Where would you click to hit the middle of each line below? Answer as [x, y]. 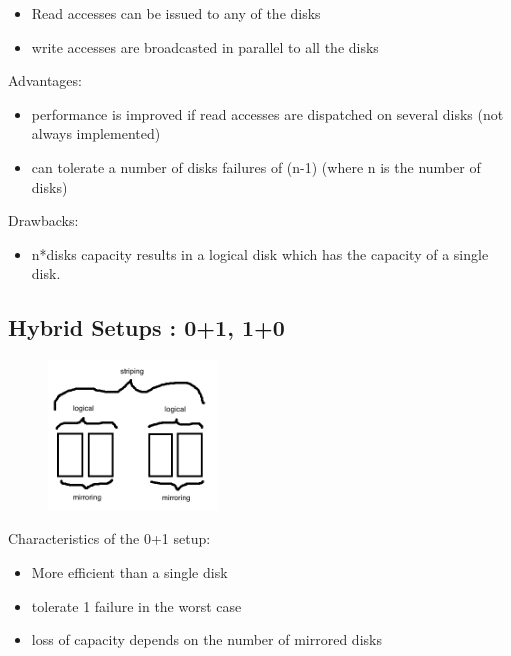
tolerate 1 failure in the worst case [136, 605]
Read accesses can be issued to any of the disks [176, 13]
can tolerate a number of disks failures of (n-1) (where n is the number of [256, 166]
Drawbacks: [43, 220]
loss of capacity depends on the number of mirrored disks [206, 639]
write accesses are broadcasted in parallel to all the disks [205, 46]
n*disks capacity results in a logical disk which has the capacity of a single [260, 253]
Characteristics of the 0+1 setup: [109, 538]
